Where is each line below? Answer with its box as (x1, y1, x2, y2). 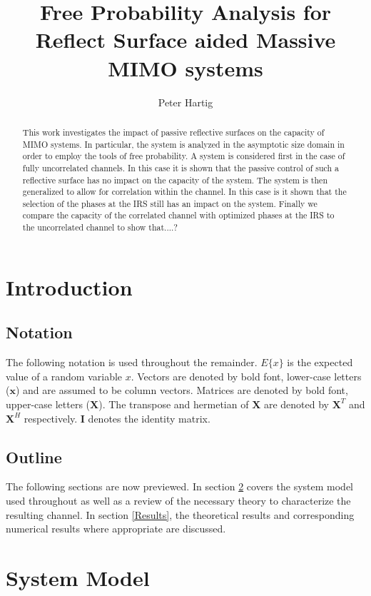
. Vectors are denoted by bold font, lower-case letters (131, 368, 362, 383)
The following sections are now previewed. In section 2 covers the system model (6, 479, 354, 494)
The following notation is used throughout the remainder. (6, 355, 258, 370)
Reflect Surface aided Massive (35, 25, 336, 54)
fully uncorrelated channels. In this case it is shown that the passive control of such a (22, 161, 339, 173)
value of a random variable (6, 368, 123, 383)
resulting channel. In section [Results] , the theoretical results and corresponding (6, 507, 355, 522)
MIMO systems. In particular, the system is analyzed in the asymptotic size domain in (22, 138, 345, 150)
